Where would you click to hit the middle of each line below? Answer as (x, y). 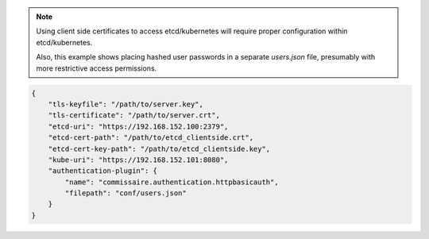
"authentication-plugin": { (103, 171)
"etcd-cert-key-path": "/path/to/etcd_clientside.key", (159, 148)
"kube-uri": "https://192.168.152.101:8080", (138, 160)
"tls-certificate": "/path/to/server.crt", (134, 116)
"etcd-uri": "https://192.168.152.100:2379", (138, 126)
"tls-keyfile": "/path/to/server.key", (126, 104)
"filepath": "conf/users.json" (126, 193)
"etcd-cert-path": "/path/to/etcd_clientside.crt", (151, 138)
